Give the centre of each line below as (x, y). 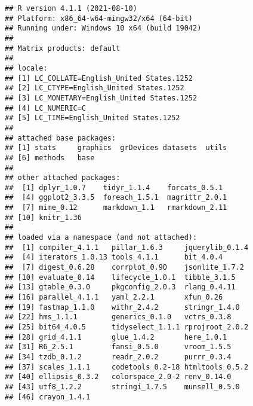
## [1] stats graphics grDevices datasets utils (116, 148)
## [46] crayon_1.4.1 (48, 397)
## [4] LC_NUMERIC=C (46, 108)
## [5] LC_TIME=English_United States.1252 (92, 118)
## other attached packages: (63, 178)
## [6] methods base (50, 158)
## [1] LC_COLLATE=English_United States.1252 (99, 78)
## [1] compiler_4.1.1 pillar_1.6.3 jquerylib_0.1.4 (127, 247)
